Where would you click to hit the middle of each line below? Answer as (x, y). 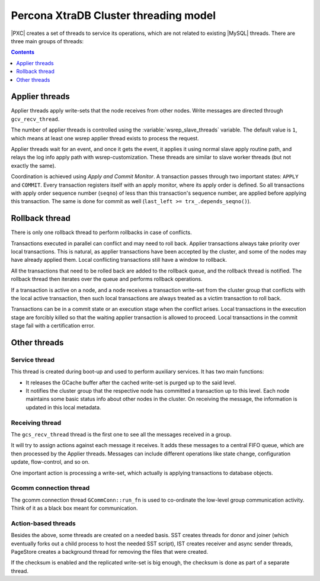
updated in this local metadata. (63, 407)
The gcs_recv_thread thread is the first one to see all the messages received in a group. (121, 434)
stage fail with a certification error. (53, 326)
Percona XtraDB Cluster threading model (113, 15)
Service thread (33, 359)
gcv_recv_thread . (35, 119)
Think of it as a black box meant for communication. (74, 508)
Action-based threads (44, 523)
